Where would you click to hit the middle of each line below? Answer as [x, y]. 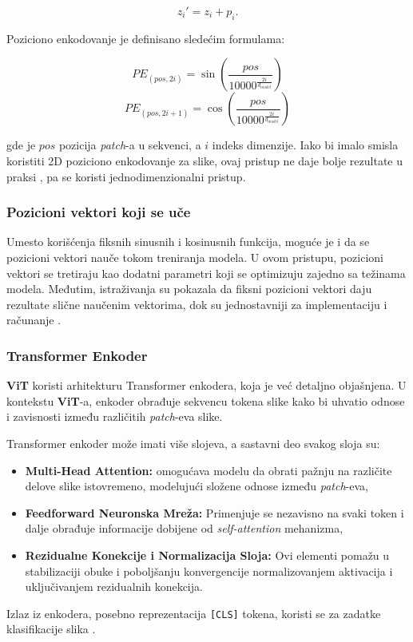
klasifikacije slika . [51, 629]
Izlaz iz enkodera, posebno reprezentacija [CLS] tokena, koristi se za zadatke [194, 613]
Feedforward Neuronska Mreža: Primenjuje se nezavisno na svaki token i [214, 512]
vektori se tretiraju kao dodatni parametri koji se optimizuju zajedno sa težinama [206, 273]
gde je [21, 145]
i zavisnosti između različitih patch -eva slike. [115, 416]
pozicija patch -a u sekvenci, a [130, 145]
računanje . [34, 320]
